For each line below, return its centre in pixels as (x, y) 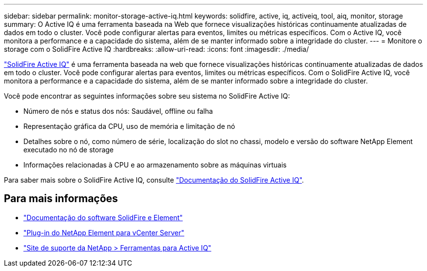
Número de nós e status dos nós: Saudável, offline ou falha (118, 111)
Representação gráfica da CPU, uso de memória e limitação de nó (129, 126)
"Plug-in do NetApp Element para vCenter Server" (104, 232)
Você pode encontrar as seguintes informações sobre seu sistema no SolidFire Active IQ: (147, 96)
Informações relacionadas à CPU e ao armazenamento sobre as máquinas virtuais (155, 165)
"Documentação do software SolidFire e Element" (103, 217)
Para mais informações (61, 199)
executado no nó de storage (69, 150)
